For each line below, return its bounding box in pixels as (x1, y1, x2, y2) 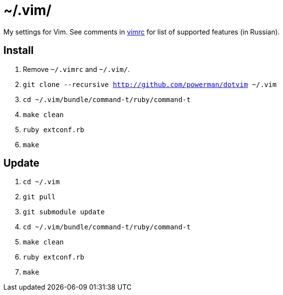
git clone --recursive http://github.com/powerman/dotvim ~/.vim (23, 80, 277, 88)
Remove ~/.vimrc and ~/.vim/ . (23, 65, 130, 73)
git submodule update (23, 208, 105, 216)
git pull (23, 193, 56, 201)
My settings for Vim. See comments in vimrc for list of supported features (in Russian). (3, 27, 280, 36)
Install (3, 44, 34, 57)
